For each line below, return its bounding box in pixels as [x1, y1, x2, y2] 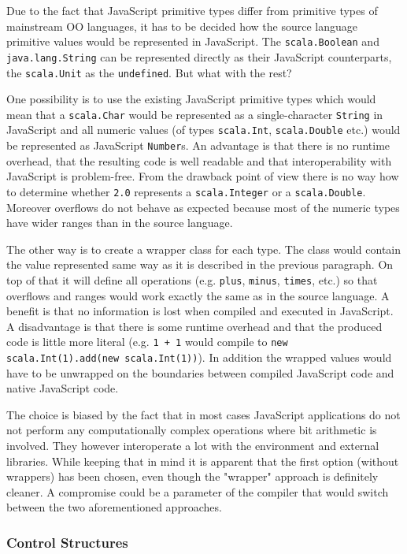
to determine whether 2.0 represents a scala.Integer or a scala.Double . [6, 183, 366, 199]
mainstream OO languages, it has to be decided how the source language [6, 17, 358, 34]
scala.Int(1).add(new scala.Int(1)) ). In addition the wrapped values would [6, 349, 392, 366]
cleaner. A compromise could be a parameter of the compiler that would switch [6, 483, 389, 500]
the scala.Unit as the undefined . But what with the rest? [6, 64, 292, 80]
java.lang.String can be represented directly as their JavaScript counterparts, [6, 48, 392, 65]
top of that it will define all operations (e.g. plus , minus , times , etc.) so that [6, 271, 378, 288]
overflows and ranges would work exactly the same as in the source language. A [6, 287, 390, 303]
